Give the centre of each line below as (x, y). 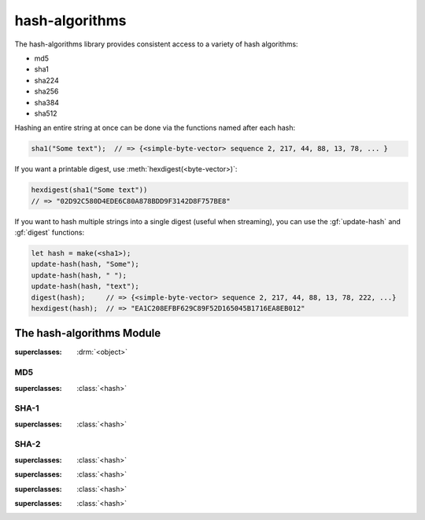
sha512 (46, 113)
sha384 (46, 102)
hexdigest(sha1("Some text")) (89, 190)
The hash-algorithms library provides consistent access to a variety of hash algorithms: (156, 44)
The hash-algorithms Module (88, 333)
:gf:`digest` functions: (50, 232)
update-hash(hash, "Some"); (85, 264)
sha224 (46, 80)
